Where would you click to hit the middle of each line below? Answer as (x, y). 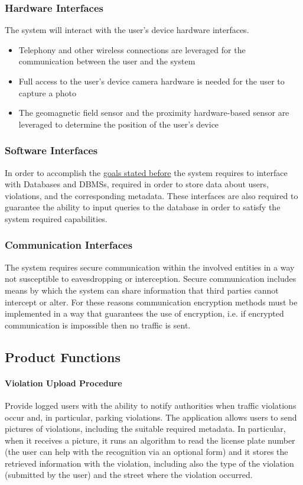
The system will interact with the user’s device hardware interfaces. (127, 30)
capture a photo (48, 92)
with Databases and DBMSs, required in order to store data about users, (137, 184)
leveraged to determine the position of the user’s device (119, 124)
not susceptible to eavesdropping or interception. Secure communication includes (151, 279)
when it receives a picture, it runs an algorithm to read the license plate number (150, 440)
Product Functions (63, 357)
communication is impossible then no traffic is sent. (98, 325)
